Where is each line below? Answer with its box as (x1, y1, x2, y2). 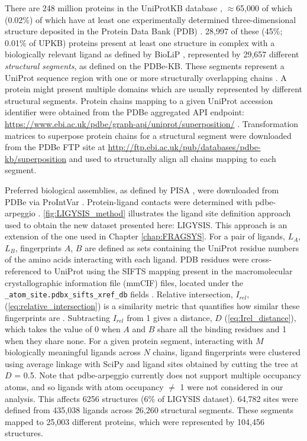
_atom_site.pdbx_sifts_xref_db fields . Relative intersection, (5, 288, 233, 300)
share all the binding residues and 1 (157, 323, 287, 335)
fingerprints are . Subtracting (5, 311, 111, 323)
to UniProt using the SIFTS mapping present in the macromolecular (44, 265, 293, 277)
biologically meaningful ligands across (5, 346, 141, 358)
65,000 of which (236, 2, 292, 14)
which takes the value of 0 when (5, 323, 121, 335)
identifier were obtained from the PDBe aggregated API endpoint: (5, 106, 245, 118)
